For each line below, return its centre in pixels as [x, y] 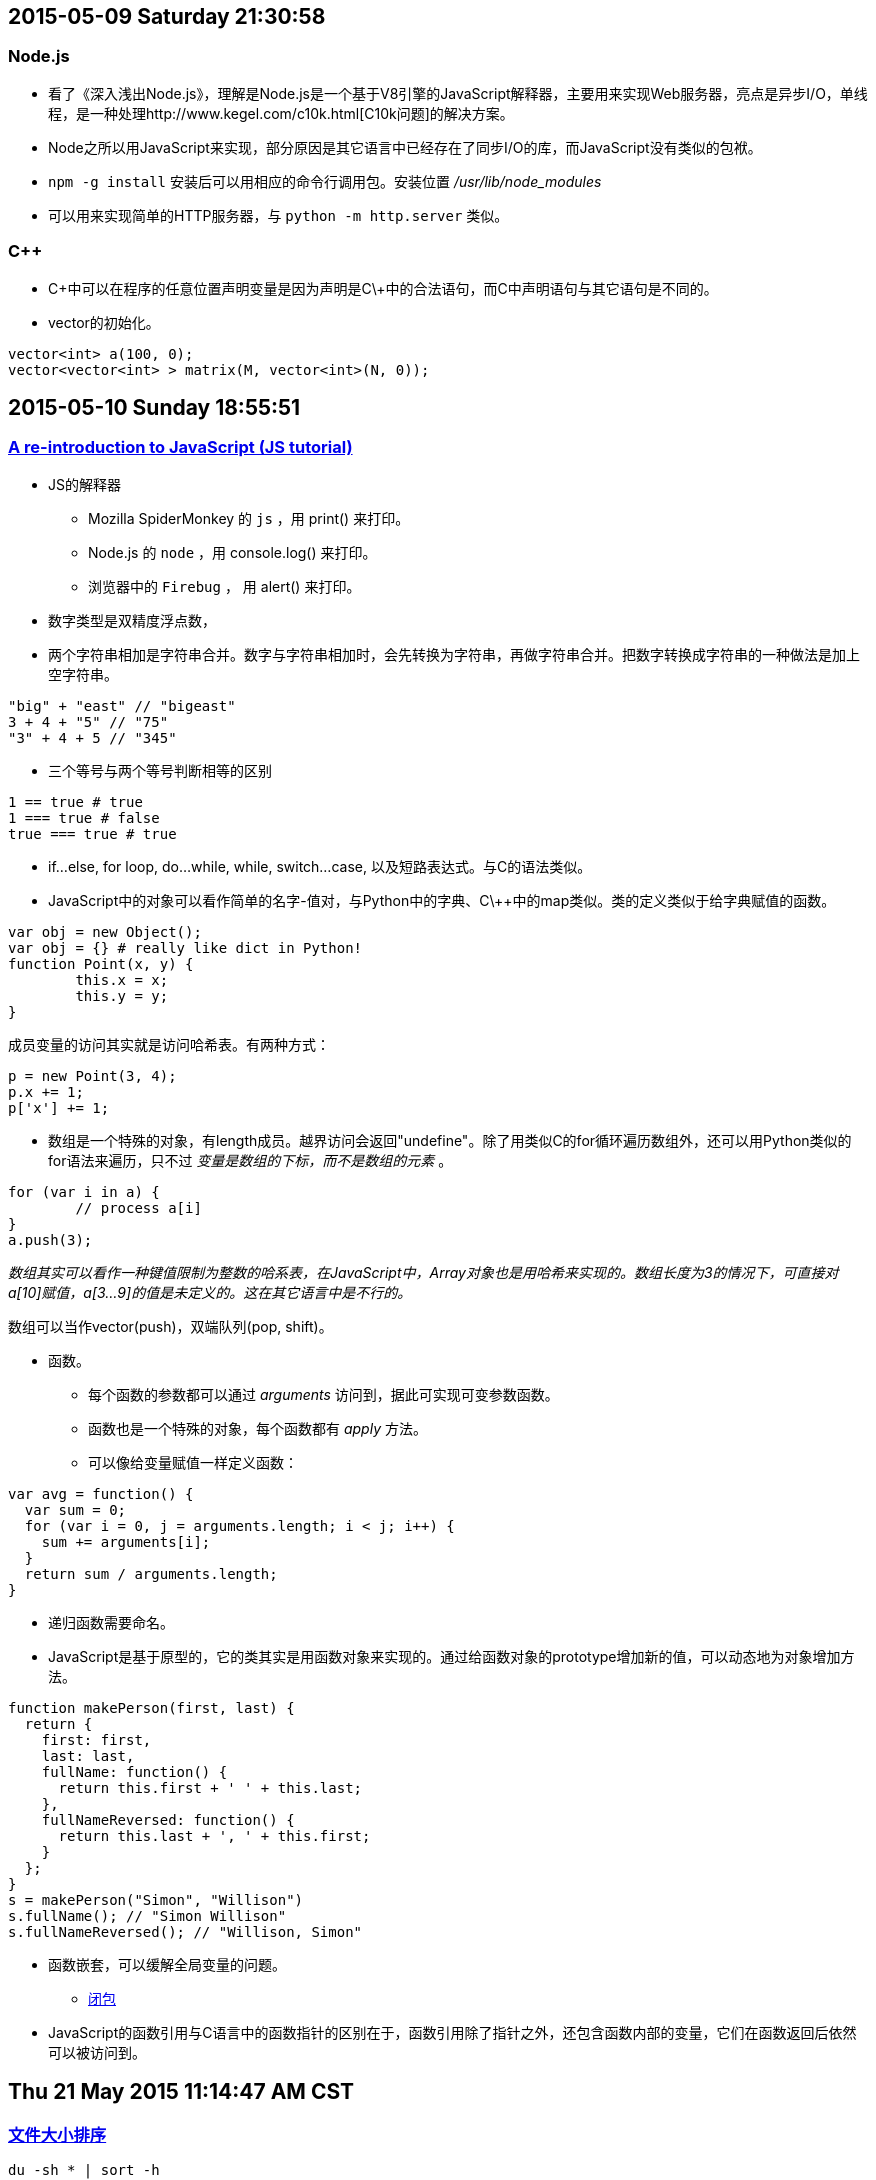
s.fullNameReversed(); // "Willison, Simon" [185, 1931]
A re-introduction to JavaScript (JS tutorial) [180, 447]
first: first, [96, 1739]
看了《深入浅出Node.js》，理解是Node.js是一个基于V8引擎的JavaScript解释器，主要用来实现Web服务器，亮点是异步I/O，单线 [458, 93]
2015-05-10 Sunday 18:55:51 [154, 407]
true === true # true [92, 833]
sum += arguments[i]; [126, 1541]
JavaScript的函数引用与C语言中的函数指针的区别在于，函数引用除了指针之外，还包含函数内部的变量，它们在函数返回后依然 [452, 2032]
